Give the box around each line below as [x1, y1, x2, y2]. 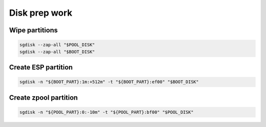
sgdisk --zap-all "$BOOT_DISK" [19, 49, 96, 54]
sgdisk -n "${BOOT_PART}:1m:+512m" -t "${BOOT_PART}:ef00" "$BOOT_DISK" [19, 79, 199, 85]
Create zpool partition [9, 93, 78, 102]
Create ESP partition [9, 63, 73, 71]
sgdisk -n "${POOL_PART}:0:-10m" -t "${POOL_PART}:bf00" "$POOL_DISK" [19, 109, 194, 115]
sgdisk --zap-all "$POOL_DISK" [19, 42, 96, 48]
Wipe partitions [9, 26, 58, 34]
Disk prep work [9, 7, 72, 18]
